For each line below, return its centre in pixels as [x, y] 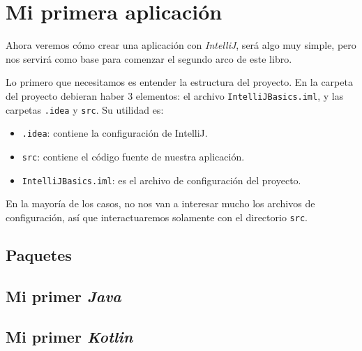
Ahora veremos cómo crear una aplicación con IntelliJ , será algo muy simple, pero [181, 45]
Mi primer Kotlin [69, 337]
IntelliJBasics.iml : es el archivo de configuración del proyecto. [161, 180]
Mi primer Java [63, 296]
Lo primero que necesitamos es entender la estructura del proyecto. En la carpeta [179, 82]
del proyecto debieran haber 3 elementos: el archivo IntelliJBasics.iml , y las [175, 95]
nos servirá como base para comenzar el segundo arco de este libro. [149, 58]
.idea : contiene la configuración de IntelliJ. [115, 133]
